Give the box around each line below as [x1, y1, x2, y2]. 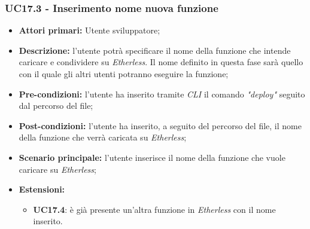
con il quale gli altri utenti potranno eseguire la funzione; [19, 68, 229, 80]
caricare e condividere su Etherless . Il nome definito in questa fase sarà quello [19, 56, 303, 68]
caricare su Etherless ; [19, 163, 96, 175]
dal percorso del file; [19, 99, 93, 112]
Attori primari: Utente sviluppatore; [19, 24, 160, 36]
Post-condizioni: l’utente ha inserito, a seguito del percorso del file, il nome [19, 119, 302, 132]
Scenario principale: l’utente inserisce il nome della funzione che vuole [19, 151, 285, 163]
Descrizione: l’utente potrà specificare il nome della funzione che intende [19, 44, 291, 56]
